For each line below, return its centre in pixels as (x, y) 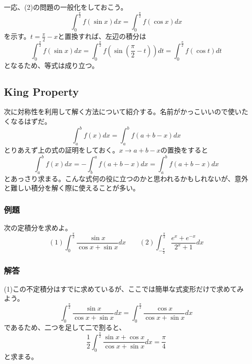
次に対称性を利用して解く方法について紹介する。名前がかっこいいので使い (123, 112)
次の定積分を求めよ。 (38, 228)
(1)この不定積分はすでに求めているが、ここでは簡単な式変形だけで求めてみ (124, 288)
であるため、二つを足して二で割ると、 (65, 327)
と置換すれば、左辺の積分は (102, 36)
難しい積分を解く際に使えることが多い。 (75, 188)
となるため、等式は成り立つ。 (51, 65)
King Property (42, 91)
